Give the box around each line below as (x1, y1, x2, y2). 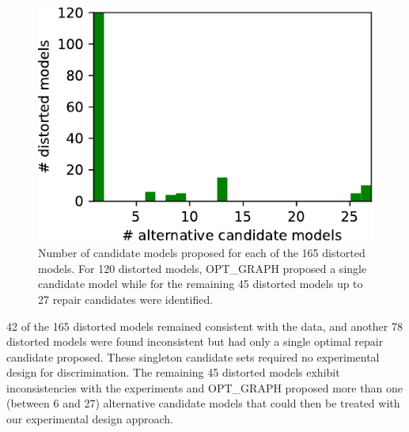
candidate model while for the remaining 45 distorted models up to (38, 275, 363, 292)
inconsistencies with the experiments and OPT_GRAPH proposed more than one (6, 379, 403, 396)
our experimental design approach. (6, 411, 173, 427)
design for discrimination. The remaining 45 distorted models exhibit (6, 364, 340, 381)
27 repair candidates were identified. (38, 290, 214, 307)
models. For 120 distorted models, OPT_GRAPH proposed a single (38, 260, 367, 276)
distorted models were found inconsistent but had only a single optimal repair (6, 333, 384, 350)
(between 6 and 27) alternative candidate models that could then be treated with (6, 395, 400, 411)
